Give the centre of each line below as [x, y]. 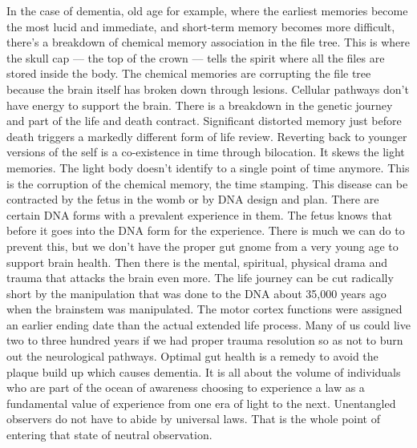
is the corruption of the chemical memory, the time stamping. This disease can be [207, 183]
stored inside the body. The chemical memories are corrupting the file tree [189, 73]
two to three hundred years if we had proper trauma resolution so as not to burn [205, 340]
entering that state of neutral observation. [109, 435]
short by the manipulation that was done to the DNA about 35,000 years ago [196, 293]
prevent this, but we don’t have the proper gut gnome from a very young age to [202, 246]
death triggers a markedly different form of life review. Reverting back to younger [207, 136]
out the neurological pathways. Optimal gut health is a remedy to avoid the [192, 356]
